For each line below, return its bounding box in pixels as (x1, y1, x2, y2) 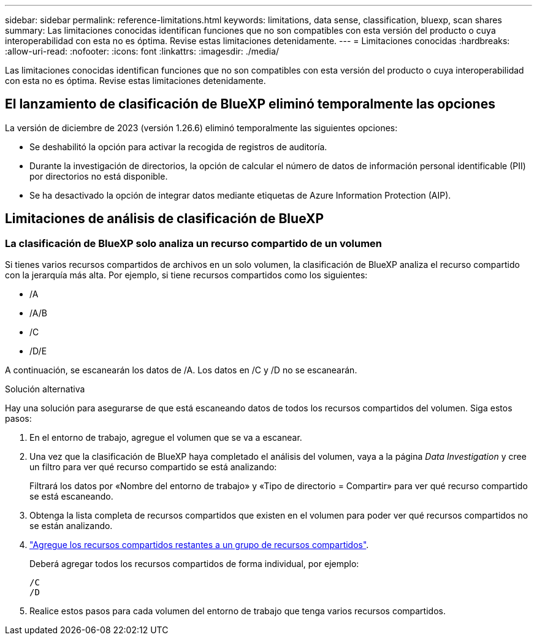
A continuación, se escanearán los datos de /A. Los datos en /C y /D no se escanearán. (5, 365, 357, 376)
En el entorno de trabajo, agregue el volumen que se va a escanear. (29, 432, 302, 443)
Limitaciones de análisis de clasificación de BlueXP (5, 211, 324, 227)
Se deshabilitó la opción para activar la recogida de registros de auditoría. (29, 141, 327, 152)
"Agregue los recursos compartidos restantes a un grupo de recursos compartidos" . (29, 539, 369, 550)
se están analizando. (29, 520, 113, 531)
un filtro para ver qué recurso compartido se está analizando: (29, 462, 277, 473)
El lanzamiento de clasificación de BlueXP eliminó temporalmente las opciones (5, 96, 495, 112)
